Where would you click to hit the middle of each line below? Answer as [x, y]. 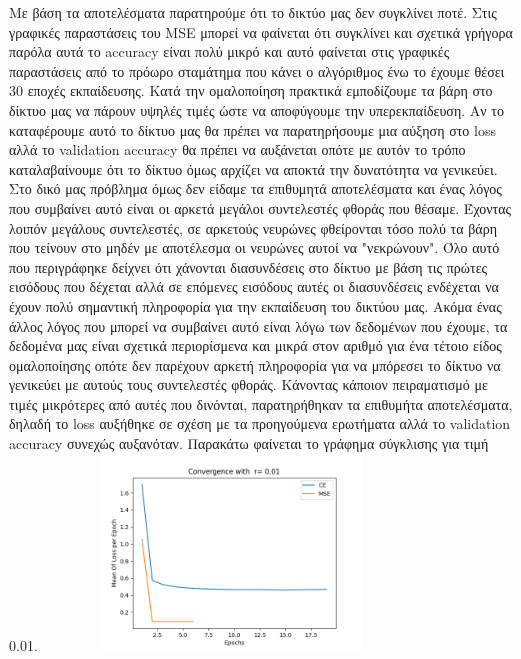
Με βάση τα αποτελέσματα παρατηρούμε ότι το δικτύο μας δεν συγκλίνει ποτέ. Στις [253, 12]
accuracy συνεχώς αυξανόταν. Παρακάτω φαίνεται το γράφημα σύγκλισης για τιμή [249, 443]
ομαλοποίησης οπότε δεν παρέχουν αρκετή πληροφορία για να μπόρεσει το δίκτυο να [255, 364]
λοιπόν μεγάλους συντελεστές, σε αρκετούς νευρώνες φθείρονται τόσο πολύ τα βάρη [253, 227]
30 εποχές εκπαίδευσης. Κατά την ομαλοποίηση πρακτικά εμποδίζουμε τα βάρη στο [251, 90]
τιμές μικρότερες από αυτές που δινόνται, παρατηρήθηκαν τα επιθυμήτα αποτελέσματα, [261, 403]
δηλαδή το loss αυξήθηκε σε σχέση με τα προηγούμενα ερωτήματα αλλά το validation [260, 423]
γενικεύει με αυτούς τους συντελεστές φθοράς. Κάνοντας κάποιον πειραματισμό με [248, 384]
